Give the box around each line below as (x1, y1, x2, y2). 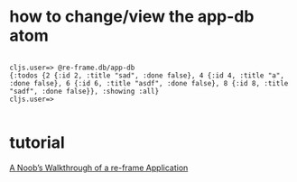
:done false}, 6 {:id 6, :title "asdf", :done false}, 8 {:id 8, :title (9, 78, 289, 87)
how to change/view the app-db (9, 6, 255, 27)
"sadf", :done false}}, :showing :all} (9, 86, 160, 96)
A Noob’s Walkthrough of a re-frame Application (9, 162, 189, 173)
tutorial (9, 132, 65, 153)
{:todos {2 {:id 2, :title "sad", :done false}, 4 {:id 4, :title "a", (9, 70, 284, 80)
